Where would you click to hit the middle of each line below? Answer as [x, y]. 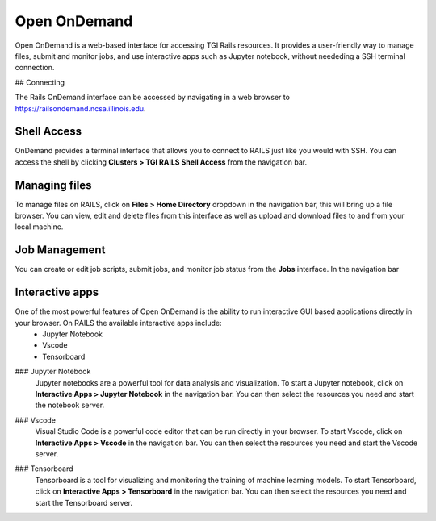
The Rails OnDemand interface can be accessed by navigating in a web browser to [153, 98]
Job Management [60, 250]
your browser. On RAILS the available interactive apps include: [118, 323]
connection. [35, 68]
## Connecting [40, 82]
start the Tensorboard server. [84, 502]
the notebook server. [70, 405]
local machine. [39, 227]
